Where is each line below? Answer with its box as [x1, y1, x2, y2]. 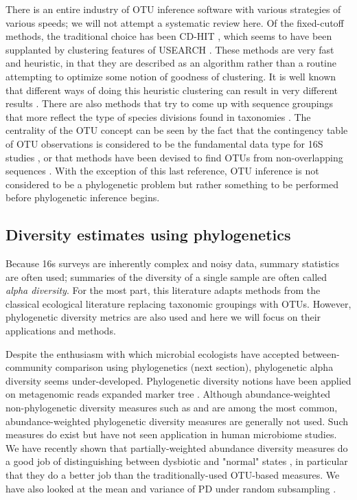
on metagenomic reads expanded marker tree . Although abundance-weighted [5, 387, 331, 401]
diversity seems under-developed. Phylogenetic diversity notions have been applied [5, 373, 352, 387]
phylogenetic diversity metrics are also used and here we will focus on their [5, 310, 321, 324]
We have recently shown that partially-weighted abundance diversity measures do [5, 440, 348, 455]
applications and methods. [5, 323, 116, 338]
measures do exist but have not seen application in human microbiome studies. [5, 427, 337, 442]
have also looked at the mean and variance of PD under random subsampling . [5, 481, 336, 495]
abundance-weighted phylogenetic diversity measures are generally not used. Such [5, 413, 349, 428]
